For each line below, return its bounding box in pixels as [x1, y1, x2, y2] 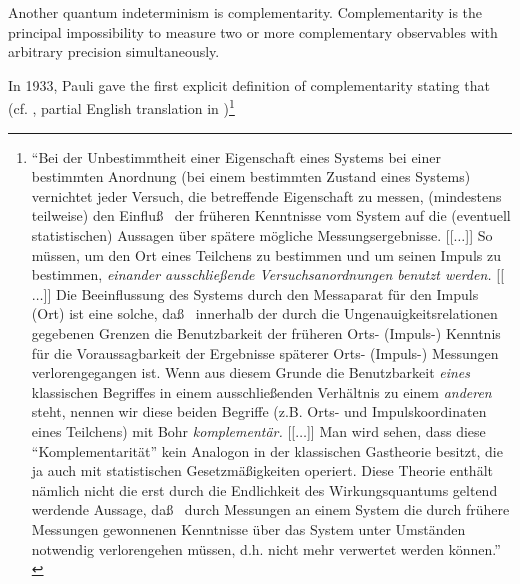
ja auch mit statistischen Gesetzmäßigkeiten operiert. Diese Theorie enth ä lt [31, 460, 493, 481]
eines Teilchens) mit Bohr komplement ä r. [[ [31, 420, 296, 441]
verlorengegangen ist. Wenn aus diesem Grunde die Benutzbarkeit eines [31, 362, 471, 383]
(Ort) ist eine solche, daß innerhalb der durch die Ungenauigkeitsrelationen [31, 303, 498, 324]
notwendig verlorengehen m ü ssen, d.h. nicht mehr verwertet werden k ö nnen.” [31, 538, 501, 559]
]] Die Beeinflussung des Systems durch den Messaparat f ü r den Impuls [43, 283, 479, 304]
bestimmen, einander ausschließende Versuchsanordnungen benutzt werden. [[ [31, 264, 505, 285]
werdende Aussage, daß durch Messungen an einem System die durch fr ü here [31, 499, 510, 520]
